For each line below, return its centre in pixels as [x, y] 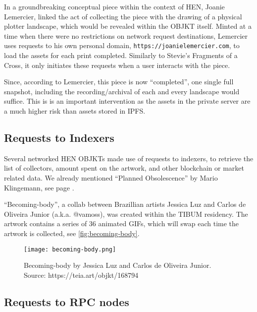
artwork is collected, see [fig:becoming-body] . [72, 233]
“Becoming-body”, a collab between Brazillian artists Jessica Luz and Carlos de [125, 204]
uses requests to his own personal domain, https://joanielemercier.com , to [122, 45]
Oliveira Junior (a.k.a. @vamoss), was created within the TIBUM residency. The [126, 214]
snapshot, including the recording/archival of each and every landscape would [122, 91]
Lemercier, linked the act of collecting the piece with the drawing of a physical [123, 16]
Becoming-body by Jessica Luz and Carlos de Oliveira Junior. [118, 265]
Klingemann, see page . [39, 187]
